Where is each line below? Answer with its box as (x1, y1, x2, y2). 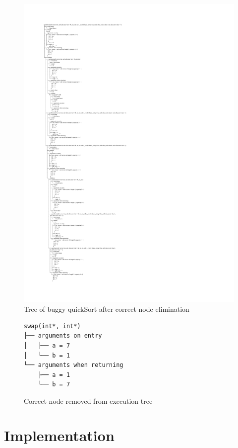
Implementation (4, 425, 115, 445)
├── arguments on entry (24, 332, 102, 340)
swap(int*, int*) (24, 322, 81, 330)
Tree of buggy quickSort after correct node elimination (24, 304, 189, 314)
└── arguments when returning (24, 361, 123, 369)
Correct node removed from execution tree (24, 396, 153, 406)
